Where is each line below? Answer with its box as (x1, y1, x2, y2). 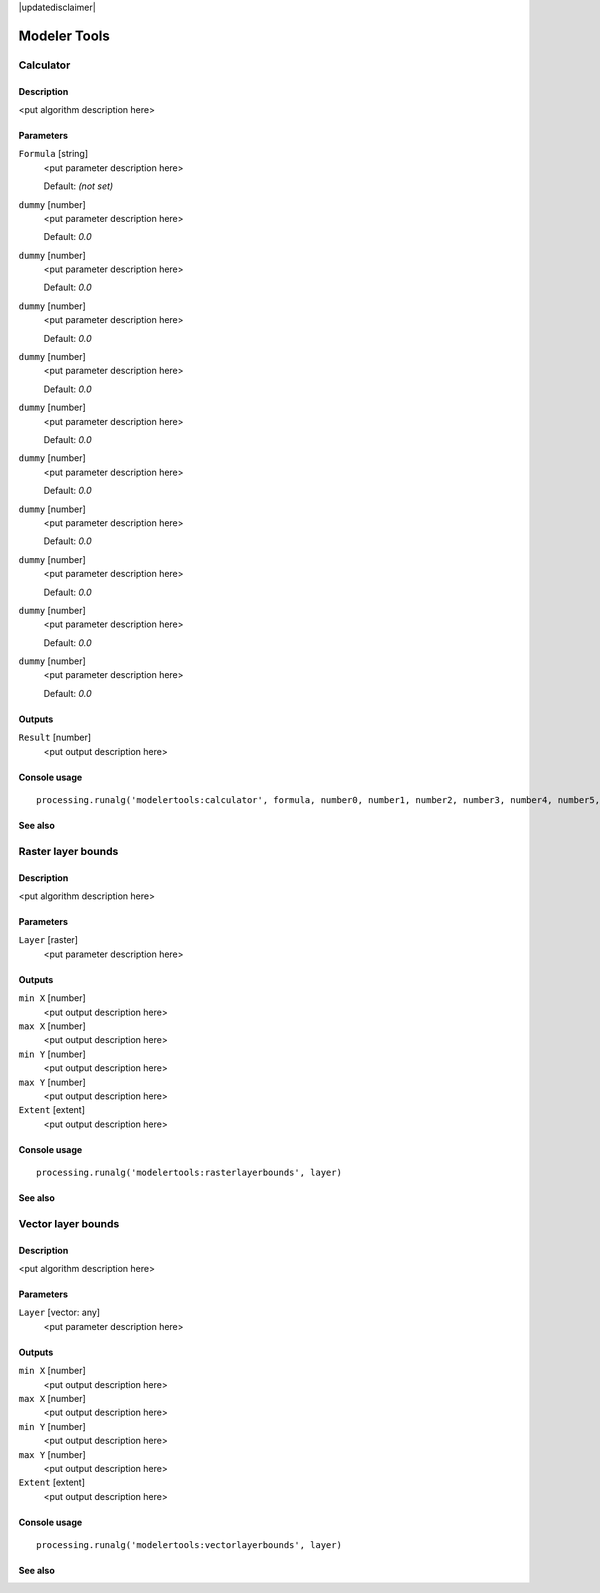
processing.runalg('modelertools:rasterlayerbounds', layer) (36, 1167, 342, 1179)
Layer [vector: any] (18, 1306, 100, 1319)
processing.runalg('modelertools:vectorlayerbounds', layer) (36, 1540, 342, 1551)
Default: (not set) (43, 180, 114, 192)
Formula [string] (18, 148, 89, 160)
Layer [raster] (18, 934, 79, 946)
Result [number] (18, 731, 92, 744)
